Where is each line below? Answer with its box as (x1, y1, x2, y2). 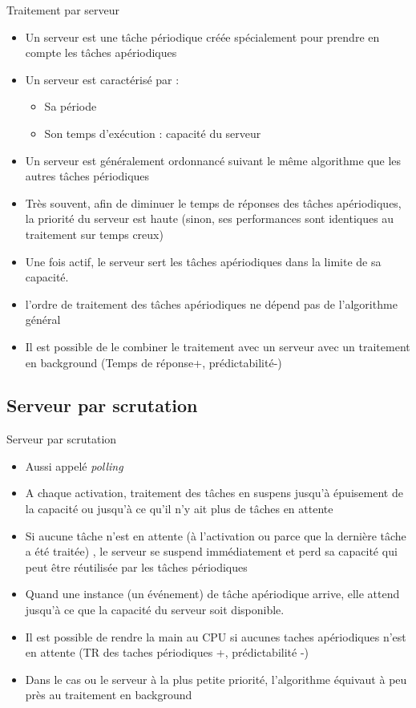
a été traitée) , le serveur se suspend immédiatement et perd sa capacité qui (25, 543, 398, 560)
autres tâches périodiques (25, 168, 150, 184)
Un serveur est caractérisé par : (25, 71, 180, 87)
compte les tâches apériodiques (25, 44, 177, 61)
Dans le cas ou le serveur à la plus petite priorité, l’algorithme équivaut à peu (25, 670, 407, 687)
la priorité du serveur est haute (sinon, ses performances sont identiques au (25, 210, 394, 227)
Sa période (44, 98, 97, 115)
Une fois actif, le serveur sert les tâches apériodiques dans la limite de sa (25, 253, 382, 269)
